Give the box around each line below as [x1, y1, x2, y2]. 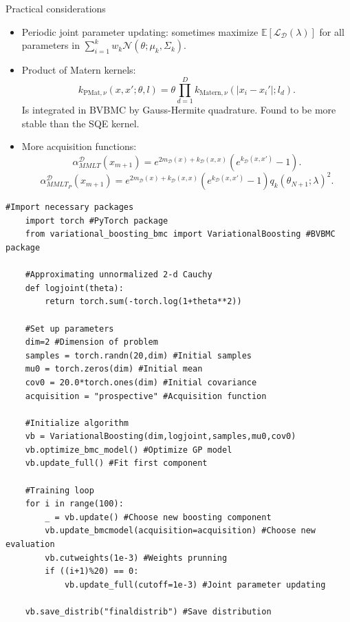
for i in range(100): [25, 499, 124, 509]
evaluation [6, 539, 55, 550]
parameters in [21, 38, 80, 52]
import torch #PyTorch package [25, 215, 168, 226]
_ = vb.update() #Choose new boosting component [45, 512, 272, 522]
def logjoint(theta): [25, 283, 124, 293]
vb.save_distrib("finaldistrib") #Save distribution [25, 607, 272, 616]
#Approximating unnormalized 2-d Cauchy [25, 270, 212, 280]
